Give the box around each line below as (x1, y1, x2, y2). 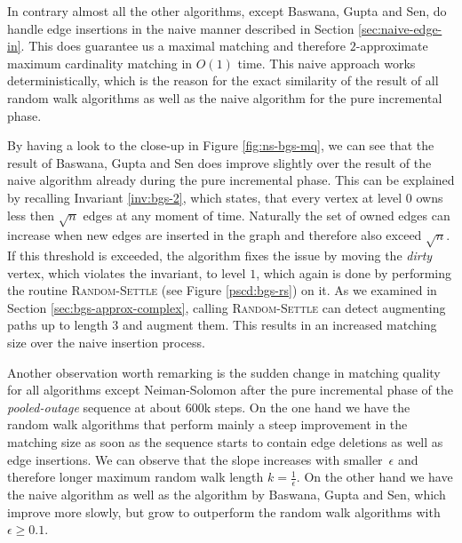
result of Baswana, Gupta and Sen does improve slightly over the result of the (7, 153, 432, 172)
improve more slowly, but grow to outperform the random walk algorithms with (7, 502, 441, 521)
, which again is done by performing (256, 263, 452, 282)
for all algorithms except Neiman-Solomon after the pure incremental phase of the (7, 380, 454, 399)
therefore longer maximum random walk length (7, 467, 264, 486)
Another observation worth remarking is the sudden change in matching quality (7, 363, 441, 381)
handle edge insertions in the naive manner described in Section (7, 19, 354, 37)
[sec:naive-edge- (358, 19, 442, 37)
